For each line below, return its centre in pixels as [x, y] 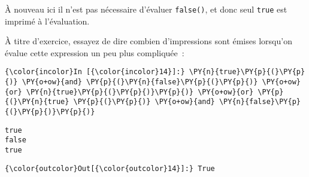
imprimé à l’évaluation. [47, 21]
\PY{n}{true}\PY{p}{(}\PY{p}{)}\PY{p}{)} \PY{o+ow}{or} [140, 92]
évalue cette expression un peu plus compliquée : [95, 52]
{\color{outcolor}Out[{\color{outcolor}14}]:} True [110, 168]
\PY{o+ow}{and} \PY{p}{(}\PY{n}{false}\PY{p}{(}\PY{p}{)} [140, 82]
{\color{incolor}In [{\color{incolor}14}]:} [95, 72]
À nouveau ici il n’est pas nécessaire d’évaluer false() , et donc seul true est [146, 9]
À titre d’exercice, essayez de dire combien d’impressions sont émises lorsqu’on [149, 41]
